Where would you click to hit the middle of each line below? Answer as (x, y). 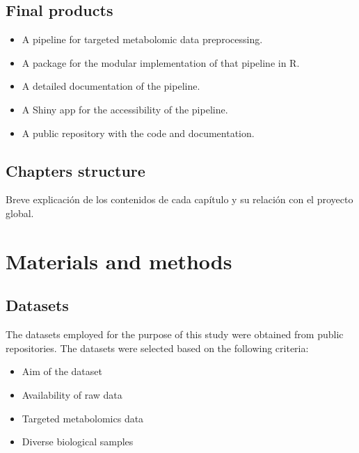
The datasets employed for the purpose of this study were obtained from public (175, 334)
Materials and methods (119, 261)
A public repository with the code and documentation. (138, 133)
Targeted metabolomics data (83, 418)
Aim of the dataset (62, 371)
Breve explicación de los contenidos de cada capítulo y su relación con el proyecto (179, 199)
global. (20, 213)
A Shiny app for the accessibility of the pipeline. (125, 109)
